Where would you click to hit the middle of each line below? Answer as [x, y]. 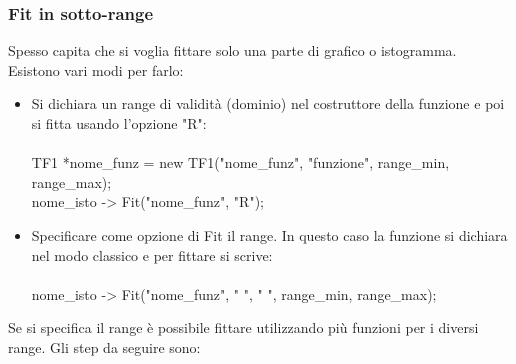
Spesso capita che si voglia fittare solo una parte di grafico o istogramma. [232, 50]
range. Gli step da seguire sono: [104, 346]
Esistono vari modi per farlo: [96, 69]
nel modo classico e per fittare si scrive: [152, 254]
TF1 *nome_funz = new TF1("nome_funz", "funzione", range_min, [240, 162]
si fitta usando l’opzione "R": [119, 123]
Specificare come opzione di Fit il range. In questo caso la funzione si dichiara [269, 234]
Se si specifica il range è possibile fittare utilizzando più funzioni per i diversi [243, 327]
